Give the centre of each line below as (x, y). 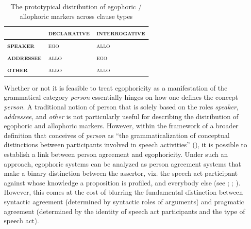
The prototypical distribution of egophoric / (76, 6)
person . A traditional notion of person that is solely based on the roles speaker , (121, 107)
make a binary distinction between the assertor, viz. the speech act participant (121, 173)
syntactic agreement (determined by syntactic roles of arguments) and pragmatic (124, 201)
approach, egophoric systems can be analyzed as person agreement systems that (123, 163)
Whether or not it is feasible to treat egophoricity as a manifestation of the (116, 87)
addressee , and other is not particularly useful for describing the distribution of (121, 116)
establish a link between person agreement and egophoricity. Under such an (116, 154)
